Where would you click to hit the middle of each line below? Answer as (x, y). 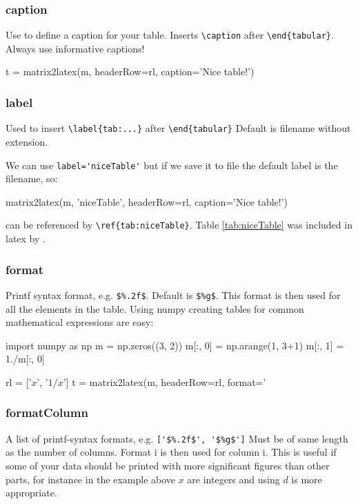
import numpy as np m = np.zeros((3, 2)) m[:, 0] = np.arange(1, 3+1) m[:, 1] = (175, 345)
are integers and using (233, 479)
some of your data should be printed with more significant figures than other (168, 465)
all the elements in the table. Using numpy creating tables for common (155, 308)
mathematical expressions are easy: (80, 322)
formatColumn (47, 413)
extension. (27, 141)
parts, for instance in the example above (91, 479)
